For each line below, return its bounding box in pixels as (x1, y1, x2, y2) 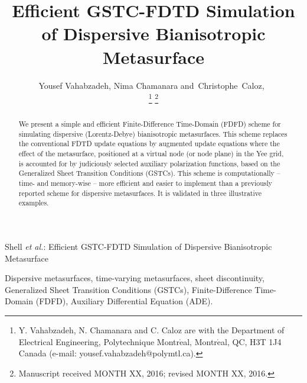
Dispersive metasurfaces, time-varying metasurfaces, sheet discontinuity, (5, 272, 264, 284)
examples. (18, 198, 49, 208)
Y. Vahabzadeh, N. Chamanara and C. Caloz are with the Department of (18, 324, 285, 336)
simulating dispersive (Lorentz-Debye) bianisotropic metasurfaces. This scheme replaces (18, 128, 288, 139)
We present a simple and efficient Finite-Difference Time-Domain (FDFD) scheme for (18, 119, 281, 129)
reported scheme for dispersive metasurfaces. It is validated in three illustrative (18, 188, 262, 198)
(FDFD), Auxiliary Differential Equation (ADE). (35, 295, 213, 307)
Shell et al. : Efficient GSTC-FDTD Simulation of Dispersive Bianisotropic (5, 240, 272, 253)
